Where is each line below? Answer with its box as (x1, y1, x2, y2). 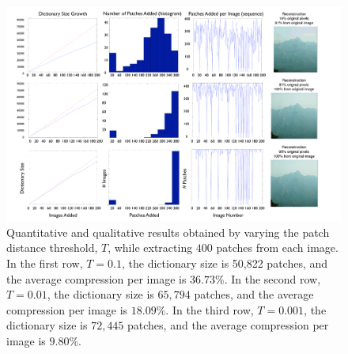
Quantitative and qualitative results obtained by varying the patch (6, 223, 330, 240)
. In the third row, (165, 301, 254, 318)
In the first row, (6, 254, 83, 271)
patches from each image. (216, 239, 339, 256)
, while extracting (108, 239, 193, 256)
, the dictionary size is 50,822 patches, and (122, 254, 328, 271)
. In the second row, (224, 270, 321, 287)
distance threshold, (6, 239, 98, 256)
